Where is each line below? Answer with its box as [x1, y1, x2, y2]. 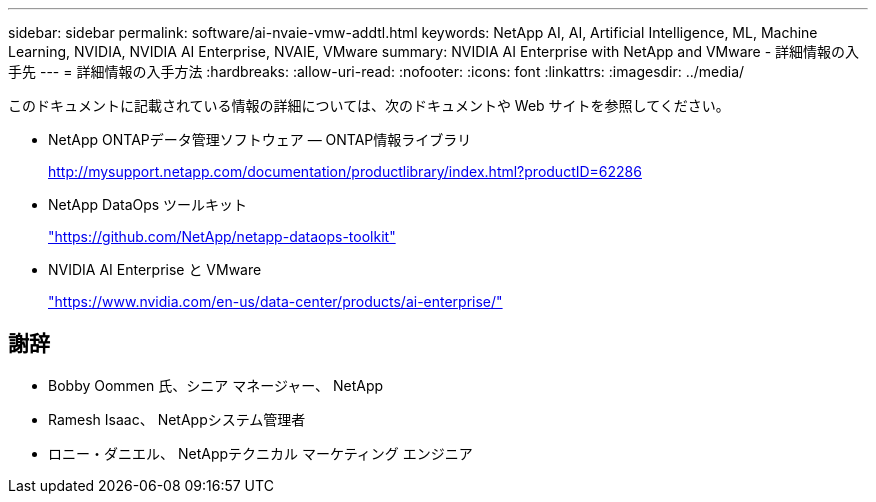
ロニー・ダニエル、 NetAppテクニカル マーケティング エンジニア [48, 444, 473, 462]
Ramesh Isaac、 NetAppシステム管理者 [48, 410, 306, 428]
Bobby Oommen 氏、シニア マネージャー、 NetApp [48, 376, 384, 394]
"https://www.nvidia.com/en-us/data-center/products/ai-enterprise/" [48, 293, 503, 310]
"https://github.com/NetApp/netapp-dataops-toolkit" [48, 228, 396, 245]
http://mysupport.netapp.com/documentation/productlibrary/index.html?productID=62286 [48, 163, 642, 180]
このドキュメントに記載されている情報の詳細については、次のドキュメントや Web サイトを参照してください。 [8, 97, 730, 114]
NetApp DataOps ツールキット [48, 196, 248, 213]
